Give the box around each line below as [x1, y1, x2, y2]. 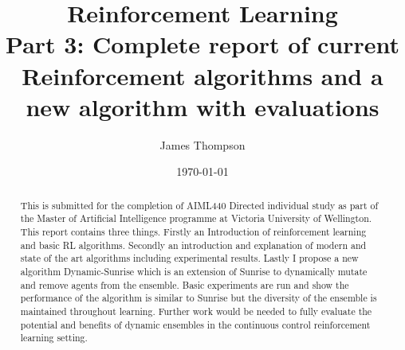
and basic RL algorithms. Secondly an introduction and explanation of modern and [20, 238, 367, 251]
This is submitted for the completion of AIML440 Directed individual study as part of [20, 198, 379, 212]
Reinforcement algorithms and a [22, 59, 383, 91]
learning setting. [20, 331, 88, 344]
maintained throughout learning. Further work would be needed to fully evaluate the [20, 304, 372, 317]
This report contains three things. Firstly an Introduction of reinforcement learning [20, 224, 367, 238]
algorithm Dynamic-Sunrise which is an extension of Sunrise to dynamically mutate [20, 264, 368, 278]
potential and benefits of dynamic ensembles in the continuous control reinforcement [20, 317, 371, 331]
